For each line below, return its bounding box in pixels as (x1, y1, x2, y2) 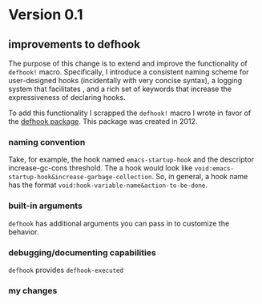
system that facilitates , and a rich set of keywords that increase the (8, 84, 232, 94)
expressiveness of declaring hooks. (8, 93, 126, 102)
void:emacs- (194, 165, 235, 173)
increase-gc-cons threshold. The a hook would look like (8, 163, 193, 173)
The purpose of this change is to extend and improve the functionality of (8, 58, 248, 68)
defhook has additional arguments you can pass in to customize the (8, 218, 230, 228)
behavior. (8, 226, 39, 237)
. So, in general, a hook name (151, 172, 248, 182)
